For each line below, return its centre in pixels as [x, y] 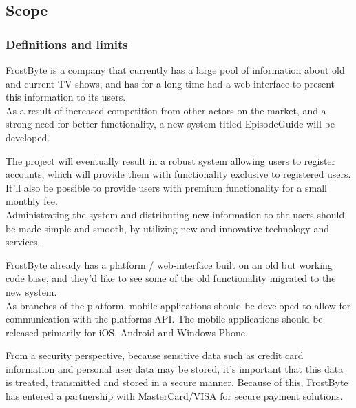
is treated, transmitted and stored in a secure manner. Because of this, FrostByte [177, 382]
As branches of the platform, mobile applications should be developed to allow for [178, 305]
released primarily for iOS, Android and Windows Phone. [127, 332]
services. [23, 242]
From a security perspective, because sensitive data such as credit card [155, 355]
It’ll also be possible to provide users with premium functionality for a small [166, 187]
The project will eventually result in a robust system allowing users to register [171, 160]
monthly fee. [32, 201]
